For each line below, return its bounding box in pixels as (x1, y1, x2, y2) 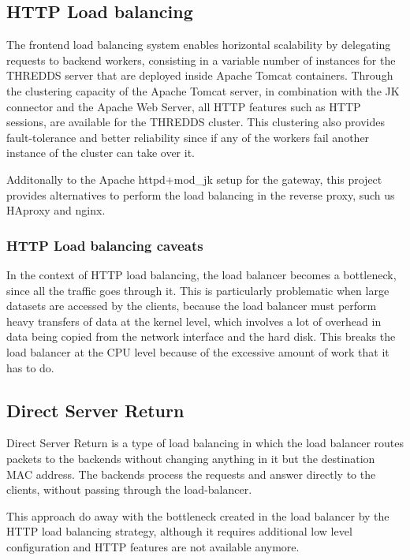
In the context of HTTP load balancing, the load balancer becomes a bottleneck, (6, 266, 397, 282)
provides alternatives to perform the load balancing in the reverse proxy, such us (6, 186, 395, 203)
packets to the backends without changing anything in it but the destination (6, 450, 375, 466)
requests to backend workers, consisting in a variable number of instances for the (6, 51, 396, 68)
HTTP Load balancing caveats (6, 235, 203, 255)
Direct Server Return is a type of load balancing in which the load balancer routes (6, 435, 404, 451)
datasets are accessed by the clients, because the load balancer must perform (6, 297, 377, 314)
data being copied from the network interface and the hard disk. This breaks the (6, 328, 396, 345)
